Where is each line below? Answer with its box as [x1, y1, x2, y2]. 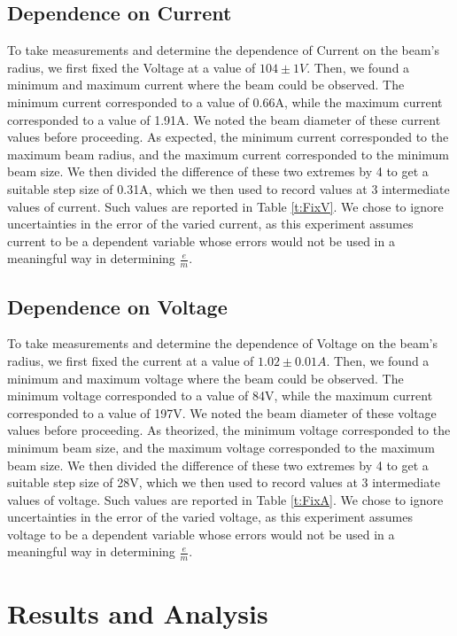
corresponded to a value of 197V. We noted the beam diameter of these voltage [7, 403, 437, 422]
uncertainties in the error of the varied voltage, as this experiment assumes [7, 508, 413, 526]
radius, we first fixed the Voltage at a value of [7, 58, 256, 76]
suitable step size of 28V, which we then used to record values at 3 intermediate [7, 473, 440, 492]
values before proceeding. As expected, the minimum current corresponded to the [7, 128, 449, 146]
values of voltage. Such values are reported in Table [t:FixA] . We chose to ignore [7, 490, 444, 508]
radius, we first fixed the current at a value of [7, 351, 254, 369]
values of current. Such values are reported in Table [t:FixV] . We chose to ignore [7, 197, 444, 215]
